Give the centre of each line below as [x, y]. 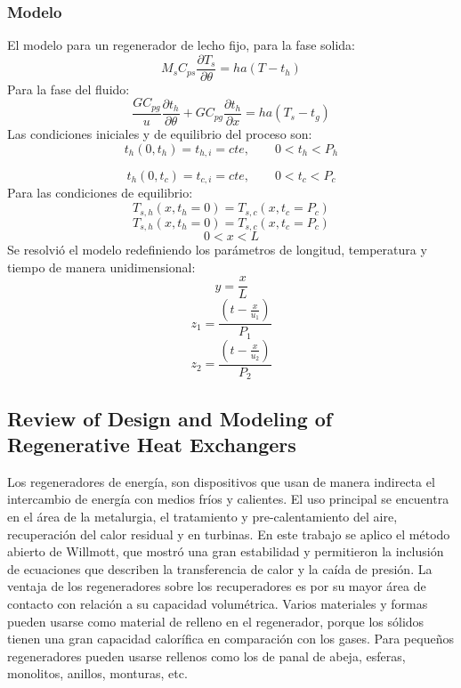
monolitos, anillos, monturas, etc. [97, 673]
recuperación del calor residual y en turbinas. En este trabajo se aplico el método [229, 534]
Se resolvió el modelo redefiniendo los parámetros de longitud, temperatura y [217, 249]
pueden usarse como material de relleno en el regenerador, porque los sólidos [216, 621]
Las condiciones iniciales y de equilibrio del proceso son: [160, 133]
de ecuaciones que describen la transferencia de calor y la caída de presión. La [220, 568]
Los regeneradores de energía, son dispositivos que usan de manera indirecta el [221, 481]
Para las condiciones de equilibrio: [100, 193]
